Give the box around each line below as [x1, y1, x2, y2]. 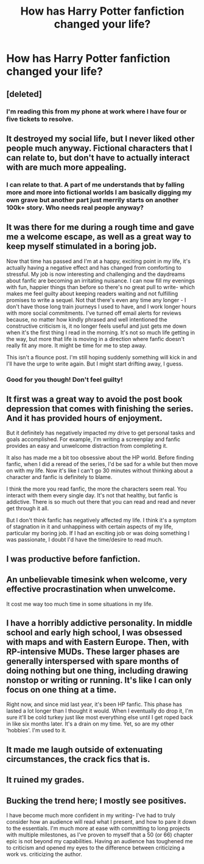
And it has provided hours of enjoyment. [6, 413, 163, 423]
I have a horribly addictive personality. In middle [6, 617, 193, 628]
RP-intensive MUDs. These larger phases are [6, 646, 180, 657]
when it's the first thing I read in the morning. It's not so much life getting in [6, 328, 195, 336]
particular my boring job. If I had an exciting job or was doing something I [6, 530, 190, 537]
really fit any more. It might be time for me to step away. [6, 342, 147, 349]
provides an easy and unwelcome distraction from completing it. [6, 442, 168, 450]
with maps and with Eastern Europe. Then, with [6, 636, 189, 647]
